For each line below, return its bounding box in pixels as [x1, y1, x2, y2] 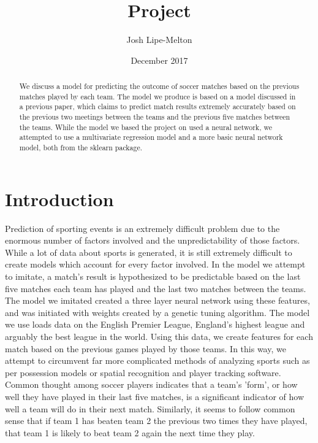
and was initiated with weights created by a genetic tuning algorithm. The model [5, 306, 310, 318]
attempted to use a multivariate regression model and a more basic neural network [19, 132, 283, 142]
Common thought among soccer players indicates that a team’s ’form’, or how [5, 378, 298, 391]
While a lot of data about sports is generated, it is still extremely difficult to [5, 245, 292, 258]
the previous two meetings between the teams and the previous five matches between [19, 112, 290, 122]
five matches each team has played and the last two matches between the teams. [5, 282, 306, 295]
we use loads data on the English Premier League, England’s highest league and [5, 318, 305, 331]
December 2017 [131, 53, 188, 66]
